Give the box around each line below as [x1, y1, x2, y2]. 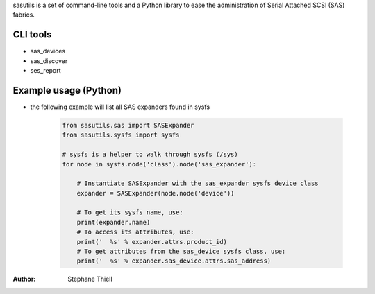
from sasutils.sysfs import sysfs [62, 131, 180, 139]
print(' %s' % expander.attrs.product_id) [76, 238, 227, 245]
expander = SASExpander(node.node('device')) [76, 189, 235, 197]
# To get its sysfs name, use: [76, 209, 183, 216]
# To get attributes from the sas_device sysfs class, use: [76, 248, 286, 256]
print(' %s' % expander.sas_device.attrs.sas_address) [76, 257, 272, 265]
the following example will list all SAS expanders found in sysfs [30, 103, 210, 111]
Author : [12, 275, 36, 284]
